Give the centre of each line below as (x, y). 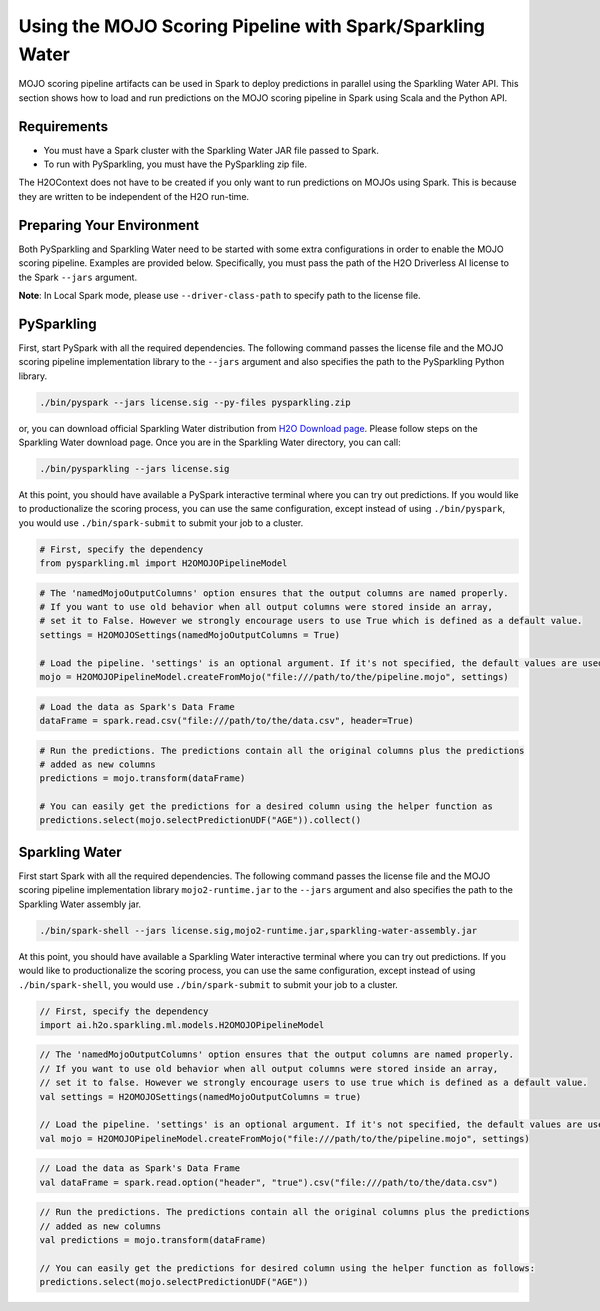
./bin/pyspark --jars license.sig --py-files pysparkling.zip (195, 402)
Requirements (63, 126)
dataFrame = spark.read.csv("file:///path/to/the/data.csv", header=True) (227, 720)
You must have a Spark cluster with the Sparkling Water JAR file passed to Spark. (211, 150)
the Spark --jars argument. (78, 277)
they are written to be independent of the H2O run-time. (134, 196)
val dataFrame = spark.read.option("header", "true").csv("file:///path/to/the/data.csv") (269, 1182)
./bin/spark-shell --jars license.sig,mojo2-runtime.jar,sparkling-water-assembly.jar (258, 930)
